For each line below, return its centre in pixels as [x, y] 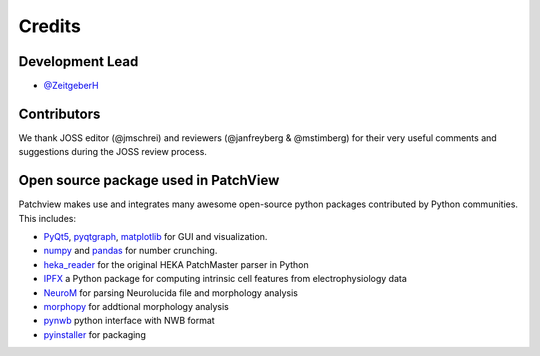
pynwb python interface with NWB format [129, 321]
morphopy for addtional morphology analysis [136, 306]
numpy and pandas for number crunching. [130, 251]
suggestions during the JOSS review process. [112, 152]
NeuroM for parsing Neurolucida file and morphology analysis [171, 292]
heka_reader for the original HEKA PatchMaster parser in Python [176, 264]
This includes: [47, 218]
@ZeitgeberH [71, 86]
